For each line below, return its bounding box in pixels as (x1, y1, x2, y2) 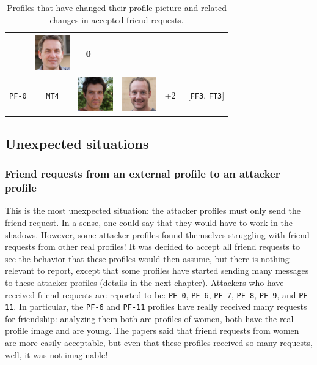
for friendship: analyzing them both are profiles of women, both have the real (5, 312, 294, 325)
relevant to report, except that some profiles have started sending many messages (5, 264, 309, 277)
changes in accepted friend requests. (49, 13, 184, 26)
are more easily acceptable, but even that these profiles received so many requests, (5, 336, 313, 349)
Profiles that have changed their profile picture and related (7, 1, 227, 13)
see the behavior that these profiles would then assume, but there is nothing (5, 252, 290, 265)
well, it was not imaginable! (5, 348, 108, 361)
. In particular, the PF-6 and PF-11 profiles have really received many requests (13, 300, 307, 313)
